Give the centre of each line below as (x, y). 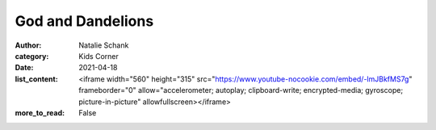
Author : (28, 45)
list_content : (36, 79)
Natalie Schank (104, 45)
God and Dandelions (84, 21)
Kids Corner (99, 56)
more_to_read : (40, 112)
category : (32, 56)
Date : (24, 68)
